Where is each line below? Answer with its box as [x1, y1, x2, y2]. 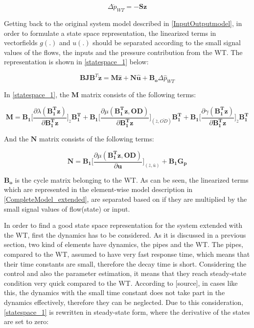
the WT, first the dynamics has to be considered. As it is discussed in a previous [4, 229, 246, 240]
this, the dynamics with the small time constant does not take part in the [4, 287, 225, 298]
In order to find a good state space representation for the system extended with [4, 220, 243, 230]
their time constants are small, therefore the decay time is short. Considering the [4, 258, 247, 269]
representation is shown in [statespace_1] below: [4, 56, 149, 67]
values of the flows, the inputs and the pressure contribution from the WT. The [4, 47, 243, 57]
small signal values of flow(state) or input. [4, 203, 130, 214]
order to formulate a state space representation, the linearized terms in [4, 27, 216, 38]
